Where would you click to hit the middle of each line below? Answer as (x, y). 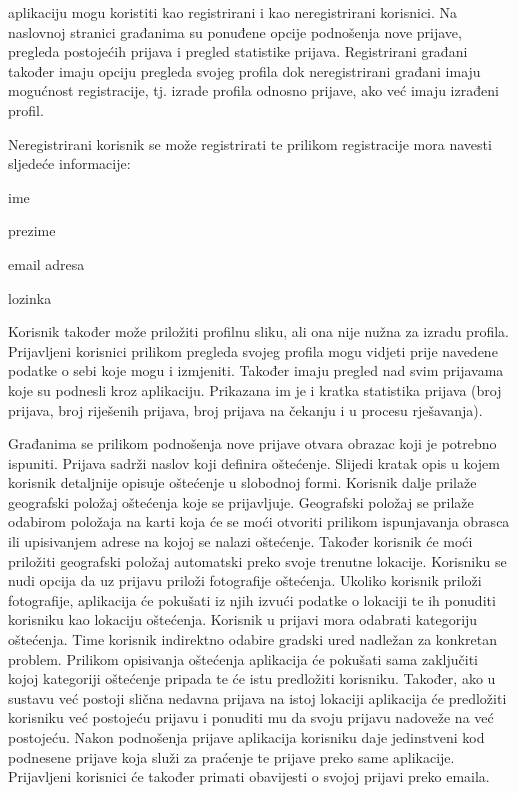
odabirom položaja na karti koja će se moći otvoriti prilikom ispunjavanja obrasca (259, 521)
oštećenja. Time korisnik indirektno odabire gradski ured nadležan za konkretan (252, 639)
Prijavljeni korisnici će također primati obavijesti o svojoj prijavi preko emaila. (249, 776)
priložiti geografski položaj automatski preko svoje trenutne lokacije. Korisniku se (257, 560)
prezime (32, 230)
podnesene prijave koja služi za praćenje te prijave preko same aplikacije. (231, 756)
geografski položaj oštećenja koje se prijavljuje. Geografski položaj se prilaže (241, 501)
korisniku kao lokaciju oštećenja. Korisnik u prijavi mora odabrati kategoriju (243, 619)
